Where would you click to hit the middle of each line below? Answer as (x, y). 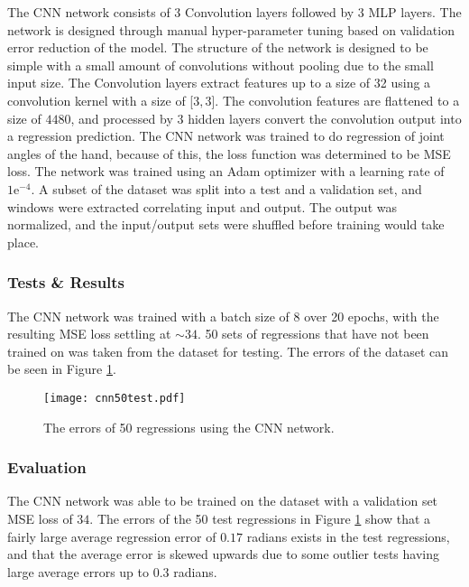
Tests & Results (66, 282)
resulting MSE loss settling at (89, 334)
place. (23, 242)
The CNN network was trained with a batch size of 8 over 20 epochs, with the (223, 316)
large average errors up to (78, 571)
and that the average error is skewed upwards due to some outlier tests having (223, 554)
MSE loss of (40, 518)
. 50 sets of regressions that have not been (313, 334)
